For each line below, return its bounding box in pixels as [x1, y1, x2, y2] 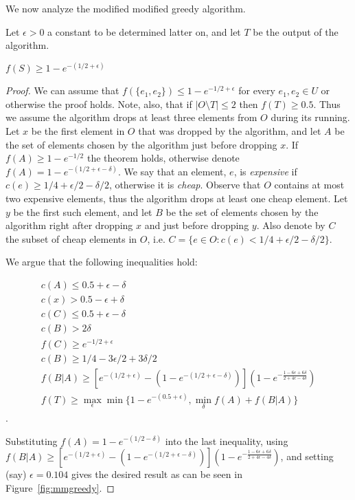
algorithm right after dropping [5, 218, 133, 232]
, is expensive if [233, 164, 297, 178]
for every [238, 83, 275, 98]
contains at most [274, 177, 345, 192]
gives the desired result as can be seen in [71, 467, 242, 481]
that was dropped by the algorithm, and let [138, 124, 321, 138]
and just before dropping [144, 218, 249, 232]
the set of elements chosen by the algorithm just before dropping [5, 137, 277, 151]
